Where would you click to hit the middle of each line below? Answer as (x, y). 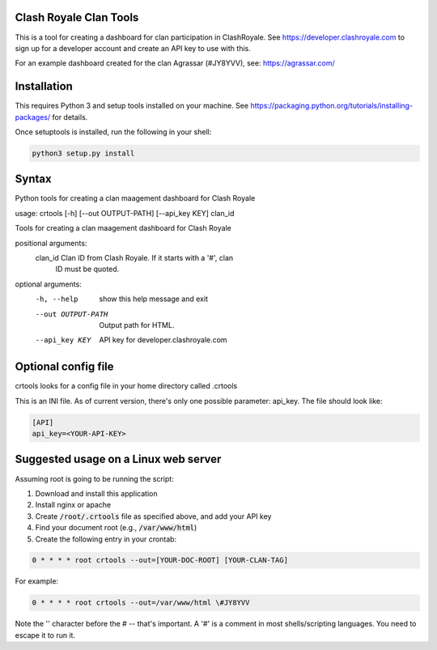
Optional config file (64, 367)
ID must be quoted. (87, 269)
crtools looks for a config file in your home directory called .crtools (126, 386)
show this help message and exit (153, 299)
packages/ (33, 117)
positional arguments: (51, 243)
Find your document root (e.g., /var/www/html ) (116, 528)
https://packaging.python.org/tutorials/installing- (331, 106)
